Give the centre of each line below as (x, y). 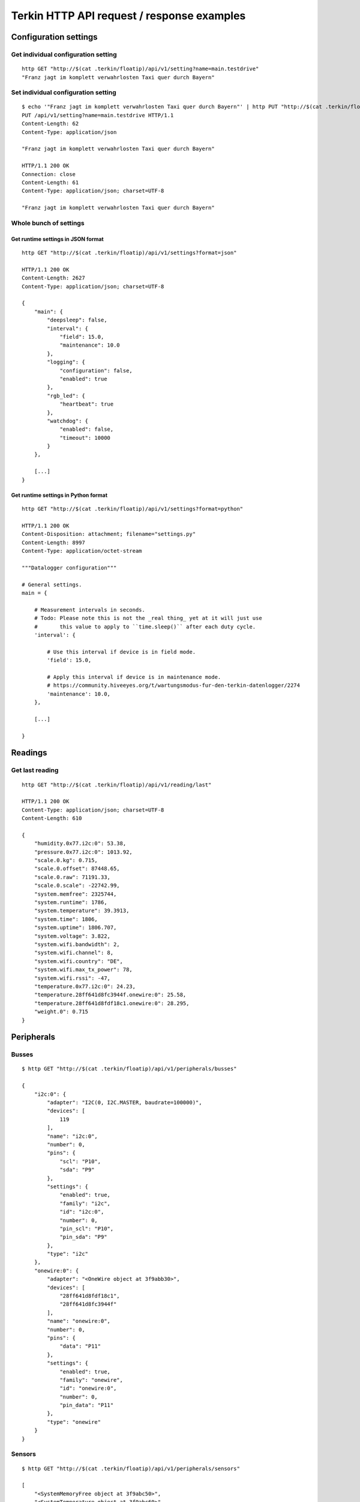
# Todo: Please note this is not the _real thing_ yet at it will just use (148, 618)
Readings (29, 753)
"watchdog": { (68, 421)
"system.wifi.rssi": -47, (72, 978)
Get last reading (35, 770)
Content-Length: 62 (50, 124)
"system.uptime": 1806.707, (75, 928)
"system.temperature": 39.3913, (82, 911)
